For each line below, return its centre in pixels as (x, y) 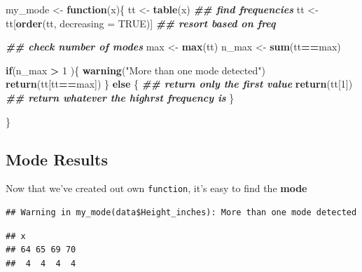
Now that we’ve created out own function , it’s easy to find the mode (156, 188)
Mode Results (57, 159)
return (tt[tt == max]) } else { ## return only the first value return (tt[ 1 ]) (179, 84)
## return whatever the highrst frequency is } (120, 97)
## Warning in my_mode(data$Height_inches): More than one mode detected (181, 213)
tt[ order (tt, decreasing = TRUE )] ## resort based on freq (141, 23)
